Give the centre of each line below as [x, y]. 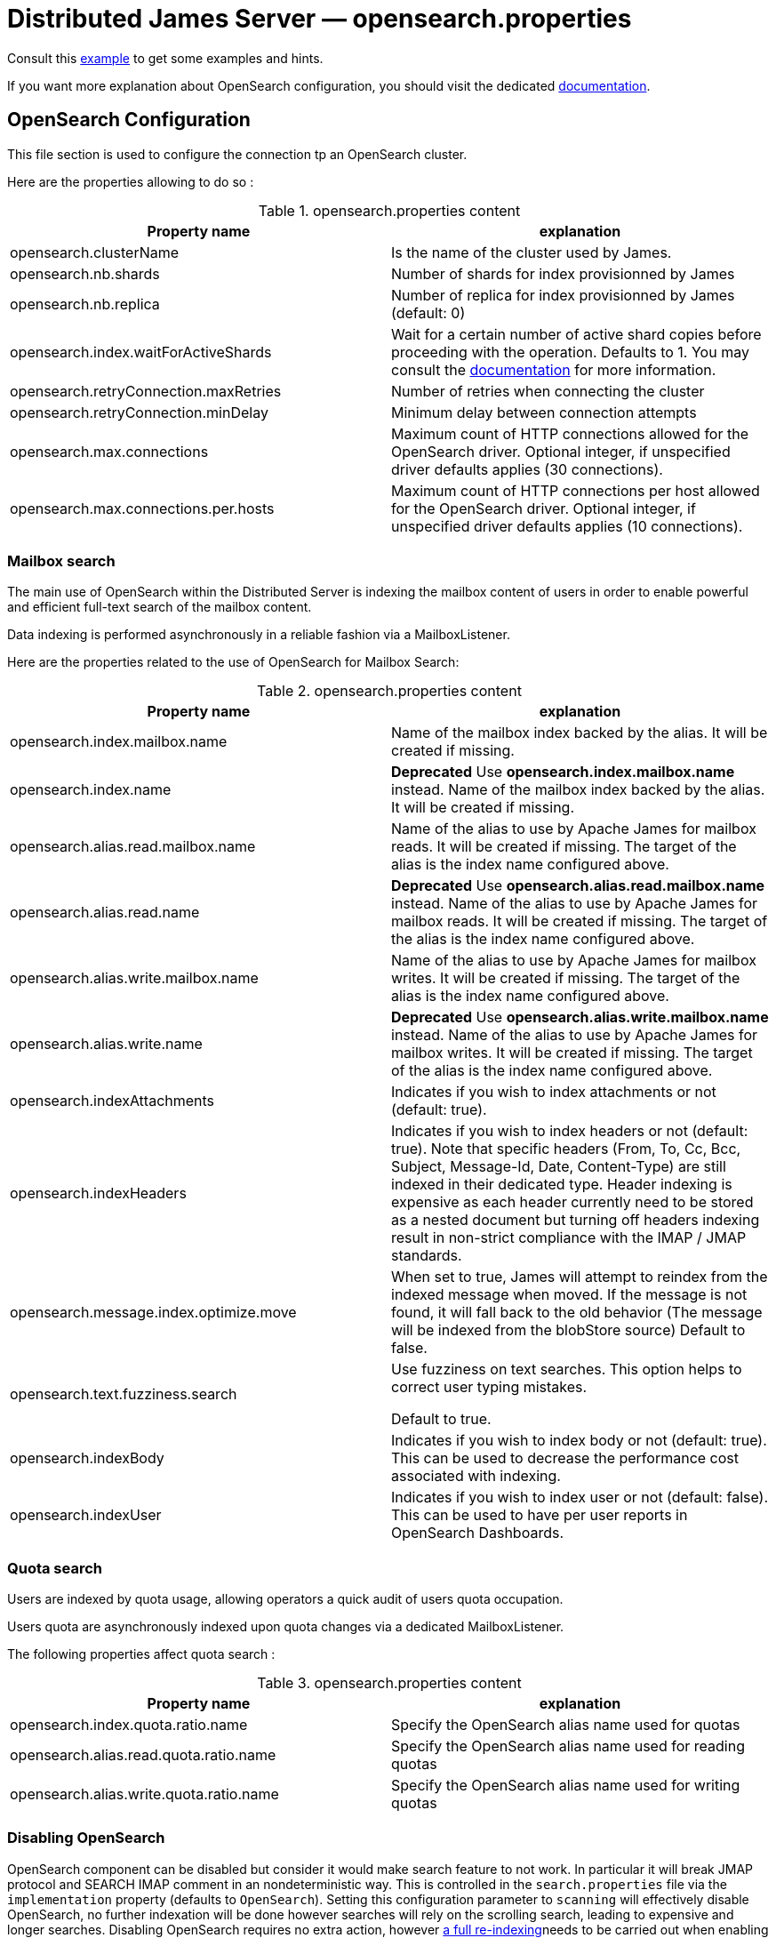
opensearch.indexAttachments [112, 1101]
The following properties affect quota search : [141, 1654]
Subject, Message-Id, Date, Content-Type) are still [559, 1167]
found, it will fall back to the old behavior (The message [577, 1313]
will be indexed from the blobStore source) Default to [568, 1330]
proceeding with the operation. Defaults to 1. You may [570, 352]
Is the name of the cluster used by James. [532, 252]
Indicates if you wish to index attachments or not [554, 1092]
